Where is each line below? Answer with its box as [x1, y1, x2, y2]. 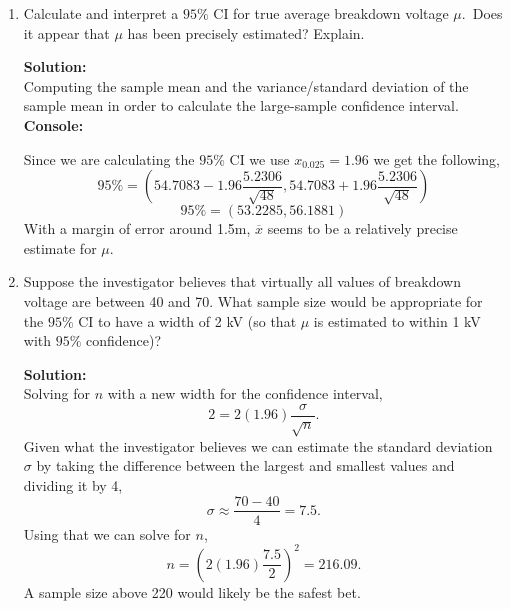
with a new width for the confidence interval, [107, 383, 383, 404]
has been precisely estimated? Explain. [127, 22, 365, 43]
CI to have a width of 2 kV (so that [78, 310, 297, 331]
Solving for [23, 383, 90, 404]
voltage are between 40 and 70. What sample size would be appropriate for [23, 290, 483, 311]
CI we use [229, 148, 290, 169]
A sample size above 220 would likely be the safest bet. [23, 581, 361, 602]
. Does [461, 3, 503, 23]
